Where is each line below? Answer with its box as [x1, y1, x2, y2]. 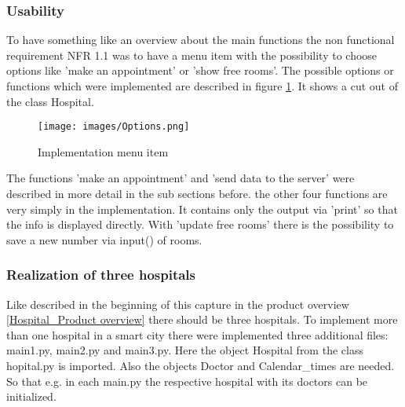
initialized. [6, 388, 57, 405]
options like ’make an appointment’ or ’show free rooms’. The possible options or [6, 62, 394, 79]
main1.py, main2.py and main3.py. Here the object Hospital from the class [6, 342, 363, 358]
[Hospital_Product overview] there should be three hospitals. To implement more [6, 311, 398, 328]
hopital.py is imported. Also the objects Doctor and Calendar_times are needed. [6, 357, 395, 373]
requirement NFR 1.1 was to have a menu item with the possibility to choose [6, 46, 378, 63]
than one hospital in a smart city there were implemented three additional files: [6, 326, 389, 343]
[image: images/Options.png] [38, 121, 190, 133]
